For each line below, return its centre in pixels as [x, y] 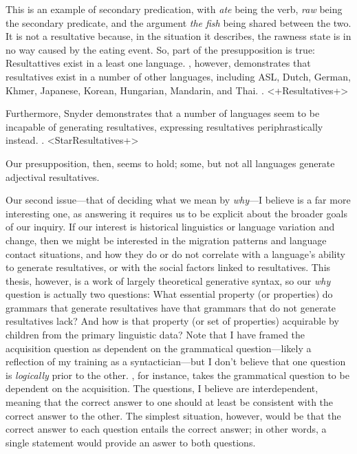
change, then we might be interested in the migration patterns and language [166, 240]
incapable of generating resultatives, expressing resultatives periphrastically [164, 126]
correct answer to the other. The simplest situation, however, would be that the [173, 415]
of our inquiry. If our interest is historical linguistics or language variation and [170, 227]
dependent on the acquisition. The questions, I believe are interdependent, [162, 388]
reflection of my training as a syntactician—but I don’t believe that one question [176, 361]
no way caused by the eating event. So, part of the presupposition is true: [160, 49]
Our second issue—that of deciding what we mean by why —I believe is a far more [178, 200]
